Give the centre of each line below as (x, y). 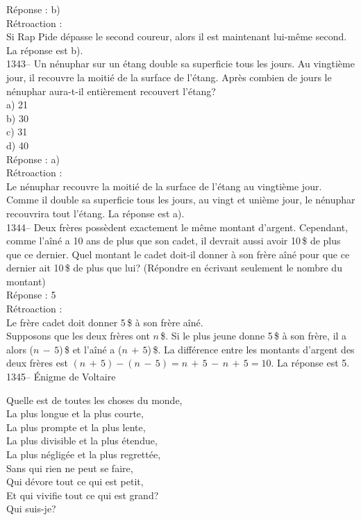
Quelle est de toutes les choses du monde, (94, 400)
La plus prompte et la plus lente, (76, 427)
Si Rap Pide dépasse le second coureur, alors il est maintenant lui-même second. (177, 36)
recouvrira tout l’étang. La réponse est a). (95, 213)
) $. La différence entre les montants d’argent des (251, 349)
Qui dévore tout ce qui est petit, (75, 481)
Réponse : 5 (31, 295)
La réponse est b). (45, 50)
